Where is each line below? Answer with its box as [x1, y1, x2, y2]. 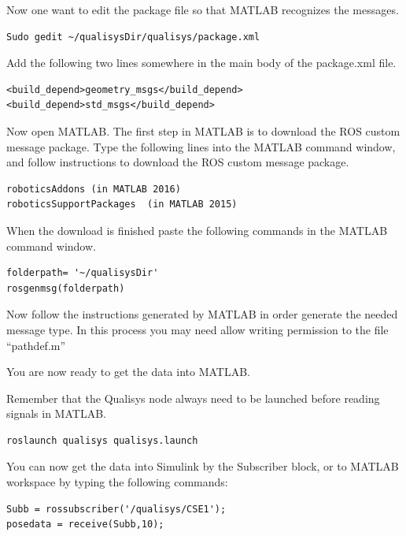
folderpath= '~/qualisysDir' [6, 267, 159, 279]
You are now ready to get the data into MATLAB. [6, 363, 251, 380]
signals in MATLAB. [6, 405, 106, 422]
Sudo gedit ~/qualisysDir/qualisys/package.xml [6, 31, 260, 43]
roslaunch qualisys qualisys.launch [6, 434, 198, 446]
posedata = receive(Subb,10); [6, 519, 164, 530]
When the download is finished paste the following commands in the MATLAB [6, 221, 388, 238]
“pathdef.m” [6, 337, 66, 353]
